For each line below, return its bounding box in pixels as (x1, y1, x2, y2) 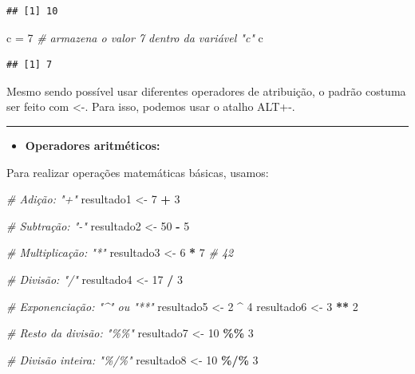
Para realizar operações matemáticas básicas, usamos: (6, 163, 269, 180)
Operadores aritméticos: (25, 136, 160, 153)
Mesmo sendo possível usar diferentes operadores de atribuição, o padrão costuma (6, 82, 406, 99)
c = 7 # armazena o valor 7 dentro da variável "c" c (6, 29, 263, 45)
